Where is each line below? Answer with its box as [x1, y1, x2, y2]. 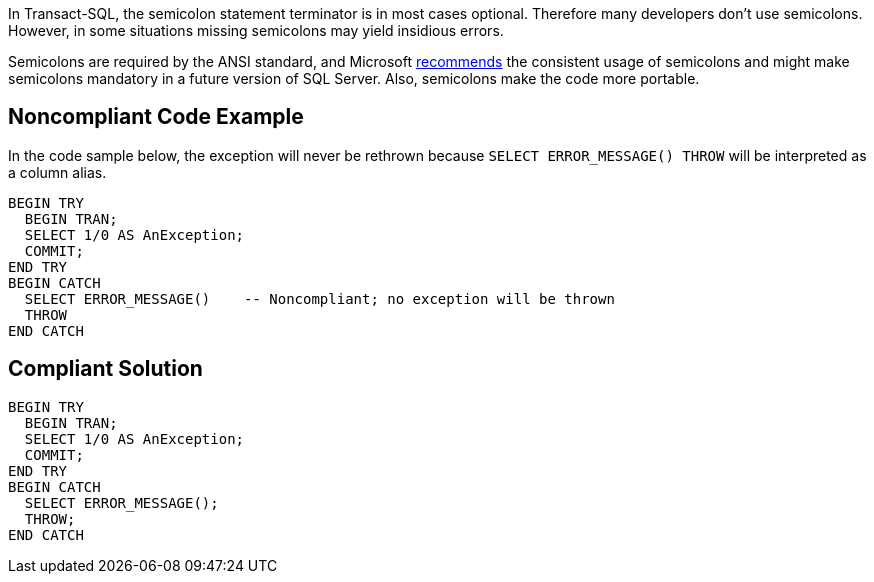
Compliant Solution [8, 356, 203, 382]
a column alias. [8, 163, 107, 181]
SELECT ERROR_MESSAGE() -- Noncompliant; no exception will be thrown [24, 290, 615, 307]
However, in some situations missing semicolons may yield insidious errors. [8, 22, 504, 39]
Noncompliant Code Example [8, 104, 304, 130]
